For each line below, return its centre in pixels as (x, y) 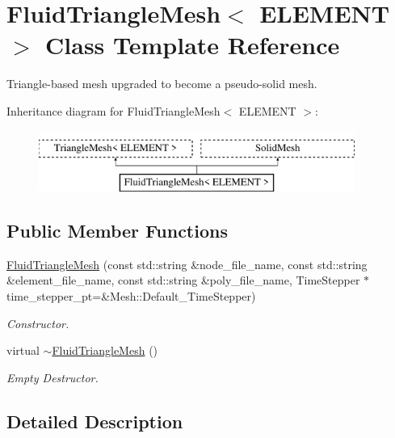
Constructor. (38, 323)
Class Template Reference (193, 45)
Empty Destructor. (53, 377)
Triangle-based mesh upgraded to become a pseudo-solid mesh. (162, 84)
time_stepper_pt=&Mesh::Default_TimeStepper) (131, 296)
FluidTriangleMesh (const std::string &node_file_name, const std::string (187, 264)
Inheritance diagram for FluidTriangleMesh (113, 110)
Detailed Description (95, 421)
